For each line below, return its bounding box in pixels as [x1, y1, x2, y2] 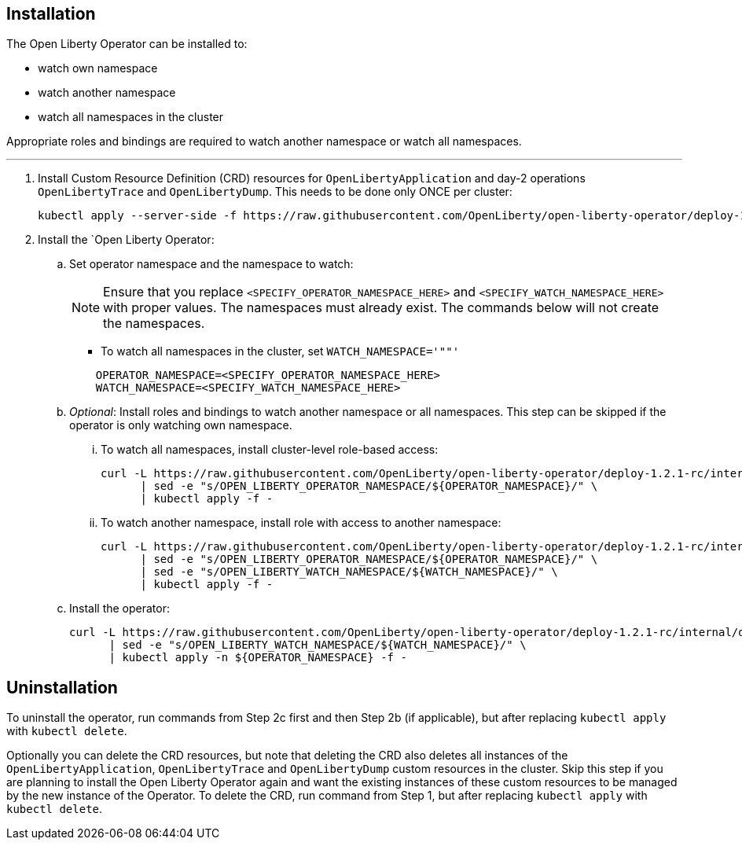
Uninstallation [6, 677, 118, 697]
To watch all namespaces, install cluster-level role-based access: [101, 443, 439, 457]
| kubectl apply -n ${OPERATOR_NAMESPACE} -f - [108, 651, 407, 664]
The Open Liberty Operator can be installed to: [6, 37, 248, 51]
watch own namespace [38, 61, 158, 75]
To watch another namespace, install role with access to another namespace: [101, 516, 501, 530]
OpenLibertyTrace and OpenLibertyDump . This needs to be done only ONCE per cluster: [38, 185, 512, 199]
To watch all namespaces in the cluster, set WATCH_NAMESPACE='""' [101, 344, 460, 359]
